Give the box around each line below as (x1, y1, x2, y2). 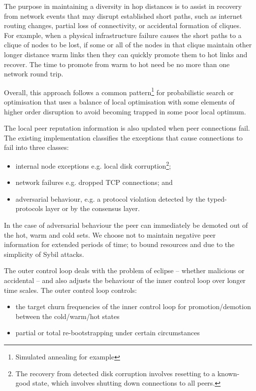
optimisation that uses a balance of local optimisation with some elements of (4, 97, 235, 107)
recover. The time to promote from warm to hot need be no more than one (4, 59, 230, 69)
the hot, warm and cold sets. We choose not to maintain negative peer (4, 229, 216, 240)
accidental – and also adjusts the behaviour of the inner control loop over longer (4, 275, 246, 285)
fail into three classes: (4, 142, 69, 152)
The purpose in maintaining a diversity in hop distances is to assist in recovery (4, 1, 242, 11)
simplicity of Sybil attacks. (4, 249, 84, 259)
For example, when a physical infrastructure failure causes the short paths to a (4, 30, 242, 40)
